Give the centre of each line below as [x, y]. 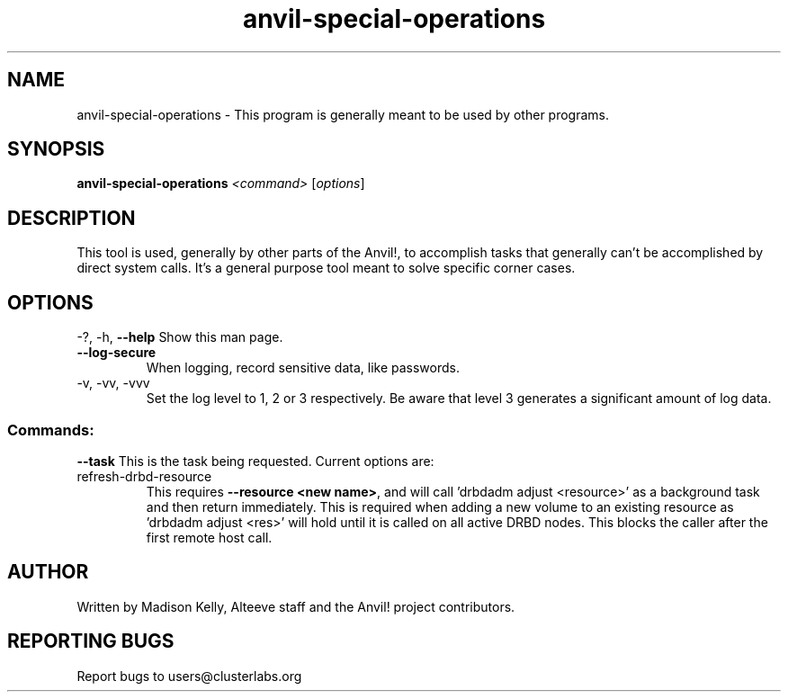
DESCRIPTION [72, 218]
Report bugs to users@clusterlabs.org [189, 676]
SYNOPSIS [56, 149]
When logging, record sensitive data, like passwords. [303, 368]
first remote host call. [209, 537]
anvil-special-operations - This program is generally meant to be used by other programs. [343, 114]
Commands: [51, 430]
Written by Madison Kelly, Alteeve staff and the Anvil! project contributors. [296, 606]
